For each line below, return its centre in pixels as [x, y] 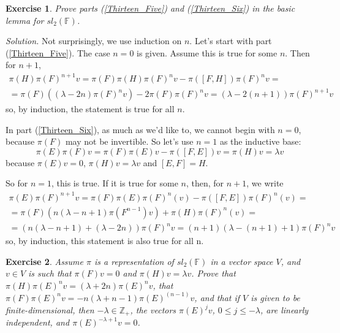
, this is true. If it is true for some [115, 183]
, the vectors [153, 310]
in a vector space [242, 261]
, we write [265, 183]
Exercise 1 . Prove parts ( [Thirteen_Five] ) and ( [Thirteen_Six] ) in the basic [150, 8]
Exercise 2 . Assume [44, 261]
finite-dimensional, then [50, 310]
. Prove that [213, 273]
